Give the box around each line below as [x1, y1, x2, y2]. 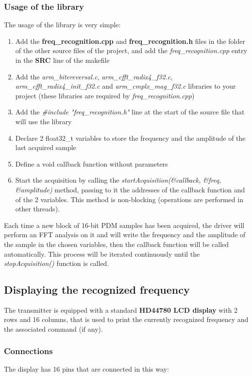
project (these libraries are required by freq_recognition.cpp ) [15, 90, 195, 100]
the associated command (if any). [4, 324, 103, 334]
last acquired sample [15, 142, 76, 152]
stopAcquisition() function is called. [4, 258, 109, 268]
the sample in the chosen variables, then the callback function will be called [4, 239, 229, 249]
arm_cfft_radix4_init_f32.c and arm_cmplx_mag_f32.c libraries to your [15, 81, 236, 91]
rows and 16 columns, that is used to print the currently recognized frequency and [4, 314, 249, 324]
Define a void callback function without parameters [15, 158, 168, 169]
